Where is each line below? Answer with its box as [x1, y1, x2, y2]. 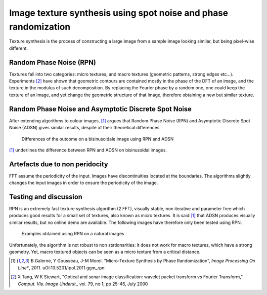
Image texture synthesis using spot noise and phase [9, 7, 228, 18]
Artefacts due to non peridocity [9, 160, 108, 168]
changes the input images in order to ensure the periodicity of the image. [9, 180, 158, 186]
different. [9, 45, 28, 51]
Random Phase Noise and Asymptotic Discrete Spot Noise [9, 105, 192, 113]
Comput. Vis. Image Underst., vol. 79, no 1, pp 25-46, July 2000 [18, 281, 148, 287]
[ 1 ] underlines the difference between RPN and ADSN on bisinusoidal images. [9, 147, 167, 153]
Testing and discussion [9, 193, 83, 201]
